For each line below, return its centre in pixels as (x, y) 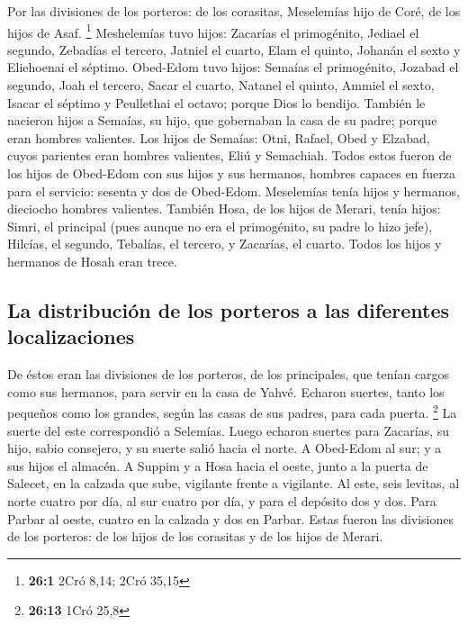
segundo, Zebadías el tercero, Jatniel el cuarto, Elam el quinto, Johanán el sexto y (234, 49)
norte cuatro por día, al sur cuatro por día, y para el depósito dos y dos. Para (222, 500)
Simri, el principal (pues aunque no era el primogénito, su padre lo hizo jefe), (220, 226)
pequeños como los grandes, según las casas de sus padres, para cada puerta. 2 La (232, 411)
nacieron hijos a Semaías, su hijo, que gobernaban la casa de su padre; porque (222, 120)
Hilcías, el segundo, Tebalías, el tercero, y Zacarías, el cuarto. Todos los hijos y (225, 244)
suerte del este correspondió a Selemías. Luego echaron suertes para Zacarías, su (229, 430)
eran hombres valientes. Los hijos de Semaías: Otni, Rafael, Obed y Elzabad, (219, 137)
